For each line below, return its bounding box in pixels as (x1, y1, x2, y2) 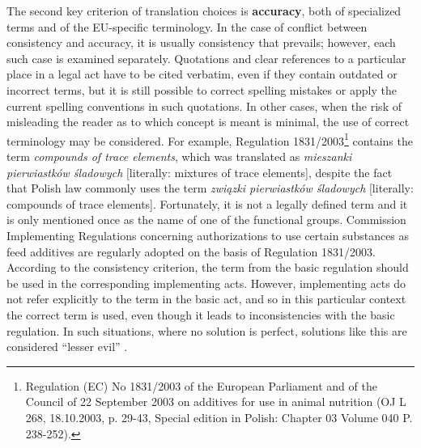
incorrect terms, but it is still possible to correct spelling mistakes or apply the (6, 81, 397, 98)
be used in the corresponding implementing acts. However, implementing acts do (6, 274, 406, 291)
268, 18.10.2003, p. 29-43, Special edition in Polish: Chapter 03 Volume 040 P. (25, 408, 413, 425)
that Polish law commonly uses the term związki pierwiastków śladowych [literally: (6, 180, 414, 197)
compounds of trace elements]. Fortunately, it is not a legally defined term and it (6, 195, 408, 212)
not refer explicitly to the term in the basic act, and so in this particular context (6, 290, 406, 307)
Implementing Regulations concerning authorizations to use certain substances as (6, 226, 410, 243)
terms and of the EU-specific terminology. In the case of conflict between (6, 18, 368, 35)
